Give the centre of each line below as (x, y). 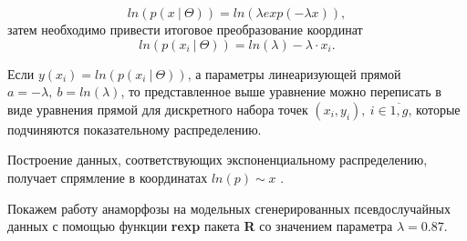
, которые (434, 109)
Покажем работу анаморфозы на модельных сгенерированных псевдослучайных (229, 208)
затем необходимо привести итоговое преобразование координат (185, 29)
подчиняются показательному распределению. (135, 129)
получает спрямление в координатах (108, 177)
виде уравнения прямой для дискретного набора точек (158, 109)
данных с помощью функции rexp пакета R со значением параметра (200, 226)
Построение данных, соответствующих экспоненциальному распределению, (218, 160)
